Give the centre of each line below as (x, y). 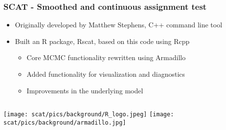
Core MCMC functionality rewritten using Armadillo (106, 57)
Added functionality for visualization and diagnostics (106, 74)
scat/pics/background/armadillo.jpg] (65, 122)
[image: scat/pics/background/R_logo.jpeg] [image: (89, 115)
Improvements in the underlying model (85, 90)
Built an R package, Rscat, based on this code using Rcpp (102, 41)
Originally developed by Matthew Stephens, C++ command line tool (119, 25)
